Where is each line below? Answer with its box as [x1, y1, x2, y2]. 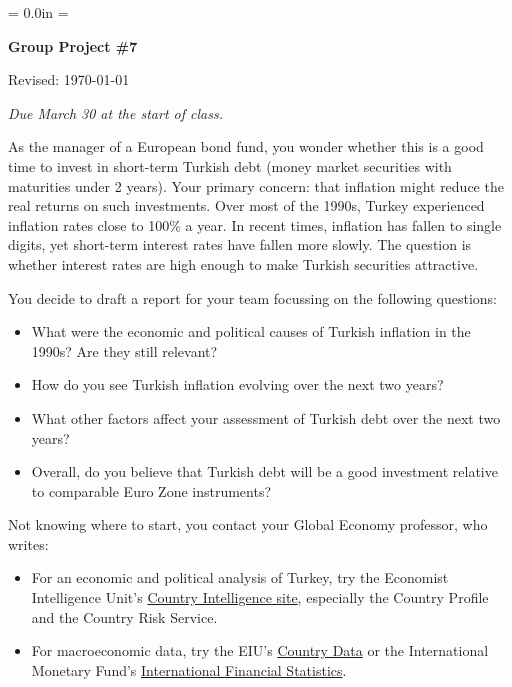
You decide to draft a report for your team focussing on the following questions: [8, 287, 497, 308]
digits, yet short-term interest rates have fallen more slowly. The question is [8, 234, 472, 255]
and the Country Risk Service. [31, 606, 218, 627]
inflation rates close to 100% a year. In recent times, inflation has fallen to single [8, 214, 502, 235]
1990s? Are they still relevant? [31, 340, 218, 361]
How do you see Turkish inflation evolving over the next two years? [31, 374, 444, 395]
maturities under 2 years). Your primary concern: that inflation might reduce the [8, 175, 504, 196]
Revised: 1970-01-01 [8, 69, 130, 90]
